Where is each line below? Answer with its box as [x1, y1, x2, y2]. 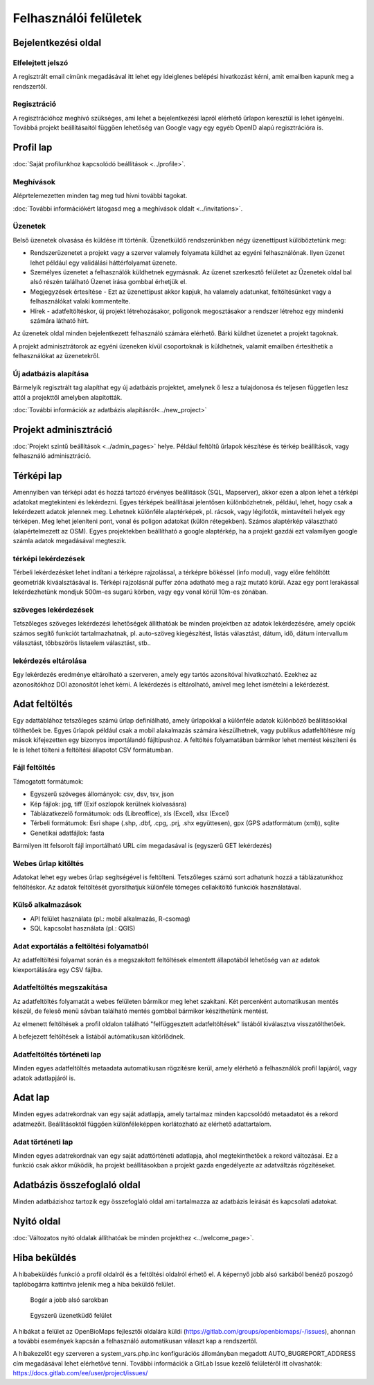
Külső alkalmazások [12, 900, 82, 910]
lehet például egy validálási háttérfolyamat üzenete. [30, 258, 177, 267]
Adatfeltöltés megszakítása [12, 982, 108, 992]
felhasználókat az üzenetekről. [12, 352, 100, 360]
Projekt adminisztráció [12, 423, 113, 436]
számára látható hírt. [30, 316, 89, 325]
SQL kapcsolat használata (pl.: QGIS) [30, 924, 136, 933]
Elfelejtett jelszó [12, 58, 69, 67]
